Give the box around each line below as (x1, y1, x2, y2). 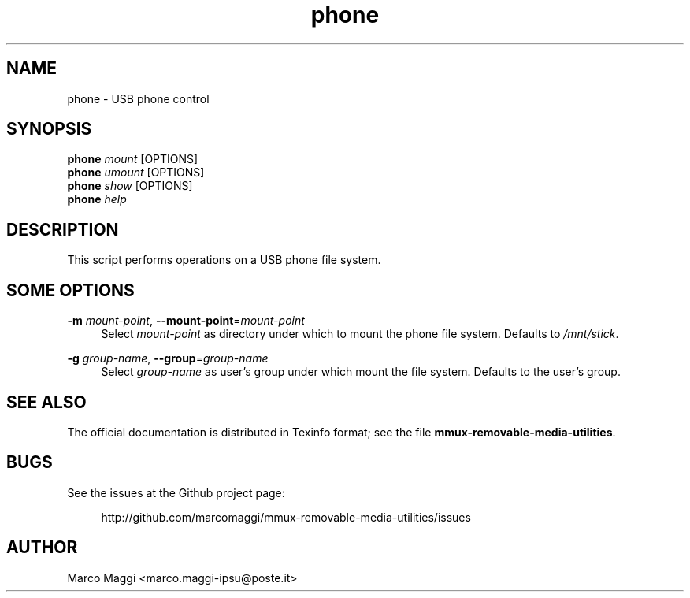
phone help (67, 192, 127, 206)
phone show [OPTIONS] (67, 179, 193, 193)
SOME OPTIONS (6, 280, 135, 300)
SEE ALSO (6, 392, 87, 412)
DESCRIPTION (6, 219, 119, 240)
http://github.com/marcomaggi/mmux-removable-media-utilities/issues (101, 510, 471, 524)
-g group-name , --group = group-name (67, 351, 269, 366)
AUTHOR (6, 537, 78, 558)
